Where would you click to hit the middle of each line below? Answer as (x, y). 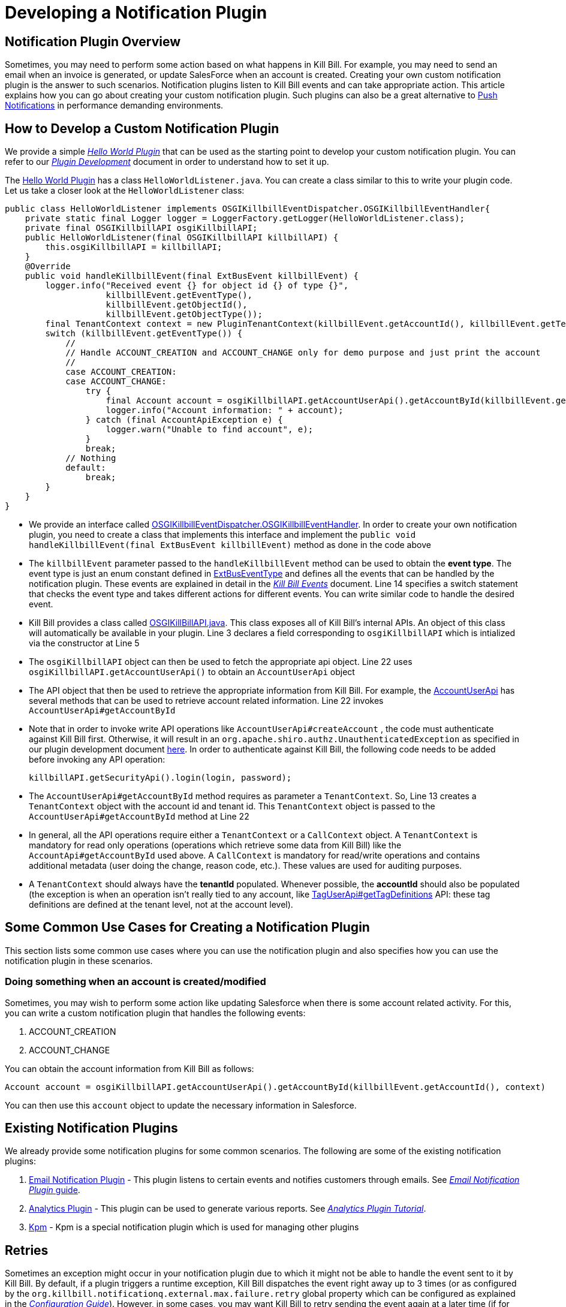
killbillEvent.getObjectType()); (184, 314)
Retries (27, 1250)
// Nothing (91, 458)
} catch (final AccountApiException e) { (184, 420)
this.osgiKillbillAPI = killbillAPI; (134, 247)
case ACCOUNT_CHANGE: (116, 382)
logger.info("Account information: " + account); (225, 410)
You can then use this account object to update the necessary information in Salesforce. (181, 1105)
